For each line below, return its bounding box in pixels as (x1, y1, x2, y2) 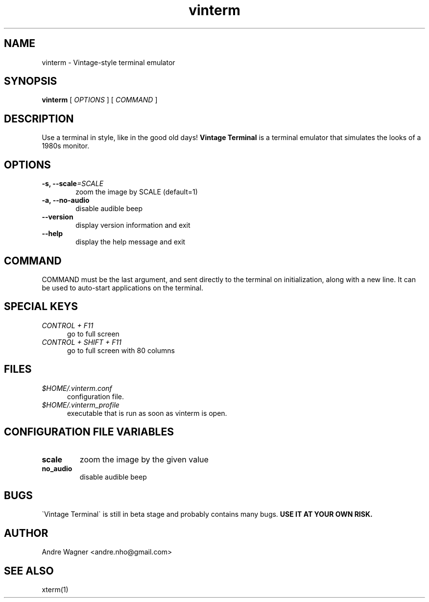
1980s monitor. (42, 142, 90, 150)
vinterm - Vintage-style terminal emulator (42, 58, 175, 67)
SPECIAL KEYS (4, 300, 78, 313)
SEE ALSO (4, 564, 54, 577)
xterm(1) (42, 585, 69, 594)
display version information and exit (75, 221, 191, 230)
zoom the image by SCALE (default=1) (75, 188, 198, 196)
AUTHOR (4, 527, 48, 539)
